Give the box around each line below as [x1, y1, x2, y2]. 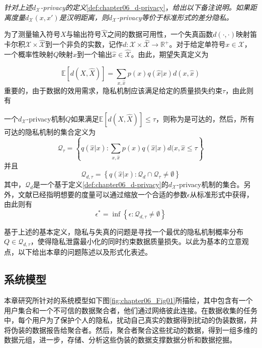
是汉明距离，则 [59, 12, 109, 22]
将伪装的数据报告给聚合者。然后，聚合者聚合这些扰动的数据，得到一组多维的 [4, 324, 257, 335]
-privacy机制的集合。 [177, 179, 244, 189]
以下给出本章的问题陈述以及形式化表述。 [18, 247, 152, 257]
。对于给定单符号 [169, 39, 226, 49]
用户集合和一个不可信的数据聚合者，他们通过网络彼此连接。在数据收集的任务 [4, 305, 257, 315]
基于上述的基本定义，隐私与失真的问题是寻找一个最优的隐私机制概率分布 [4, 226, 243, 237]
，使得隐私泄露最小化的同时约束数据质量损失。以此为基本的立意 [30, 236, 242, 247]
